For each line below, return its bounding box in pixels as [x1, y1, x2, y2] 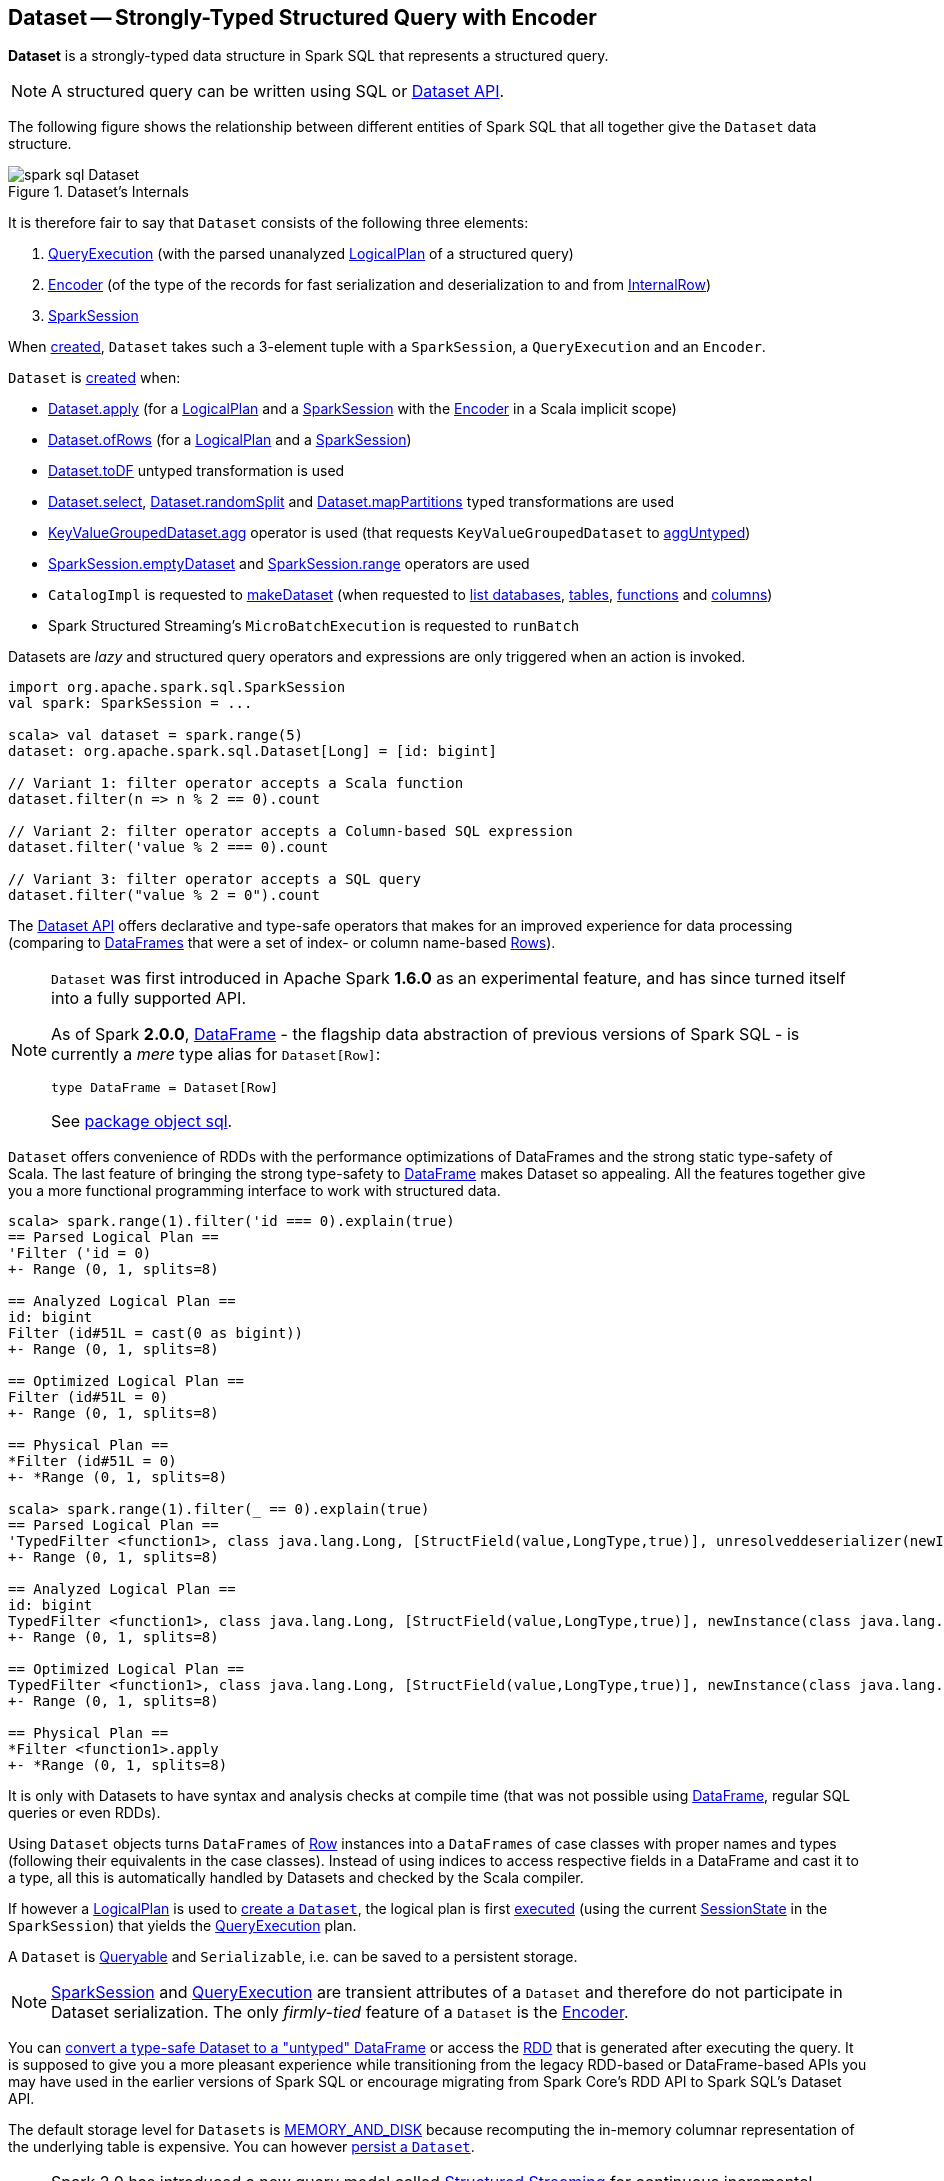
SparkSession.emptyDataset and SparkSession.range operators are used [48, 555, 530, 573]
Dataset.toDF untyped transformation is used [48, 462, 345, 480]
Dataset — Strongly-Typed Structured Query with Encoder [8, 5, 597, 30]
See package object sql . [51, 1111, 233, 1132]
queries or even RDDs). [8, 1804, 161, 1822]
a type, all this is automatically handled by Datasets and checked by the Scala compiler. [8, 1869, 584, 1887]
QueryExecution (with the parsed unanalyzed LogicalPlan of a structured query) [48, 245, 574, 263]
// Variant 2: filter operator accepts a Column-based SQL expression [8, 823, 573, 840]
